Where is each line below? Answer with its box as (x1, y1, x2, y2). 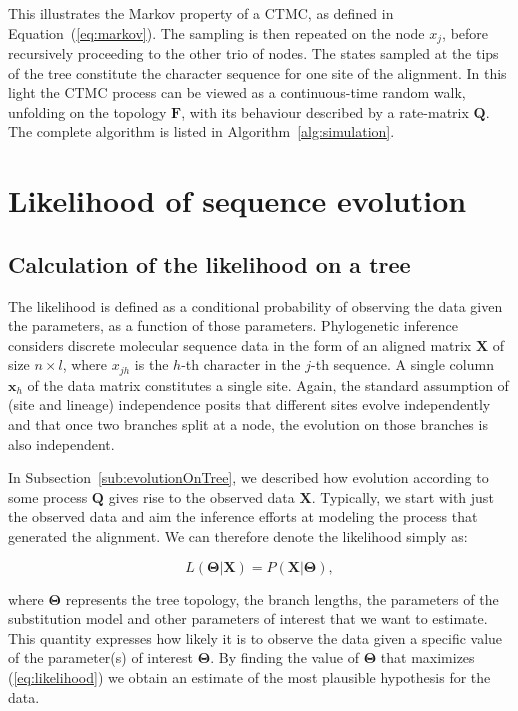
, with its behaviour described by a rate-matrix (181, 101, 469, 122)
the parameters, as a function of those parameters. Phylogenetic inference (8, 315, 458, 336)
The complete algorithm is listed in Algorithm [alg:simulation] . (8, 121, 395, 142)
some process (8, 486, 88, 507)
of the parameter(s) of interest (8, 647, 193, 668)
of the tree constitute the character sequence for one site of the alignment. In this (8, 62, 507, 83)
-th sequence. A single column (311, 354, 494, 375)
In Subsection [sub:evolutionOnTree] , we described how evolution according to (8, 467, 489, 488)
